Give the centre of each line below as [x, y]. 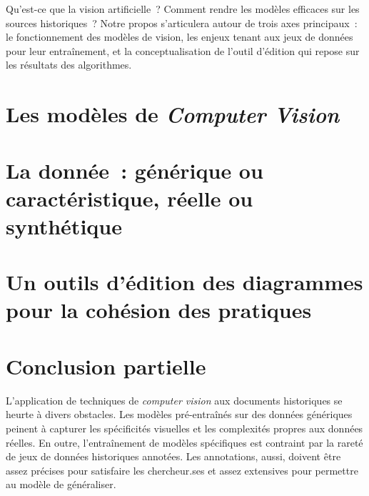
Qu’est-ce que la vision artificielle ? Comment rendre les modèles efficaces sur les [183, 9]
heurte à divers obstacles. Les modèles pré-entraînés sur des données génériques [179, 414]
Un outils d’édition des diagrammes [184, 282]
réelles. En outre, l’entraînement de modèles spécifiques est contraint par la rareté [184, 442]
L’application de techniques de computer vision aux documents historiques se [174, 400]
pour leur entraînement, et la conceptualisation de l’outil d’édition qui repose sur [183, 50]
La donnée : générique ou [135, 170]
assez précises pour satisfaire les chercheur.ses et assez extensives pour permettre [182, 470]
